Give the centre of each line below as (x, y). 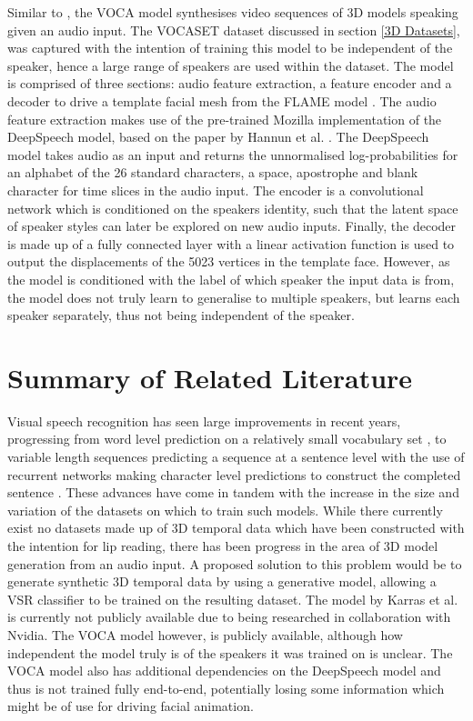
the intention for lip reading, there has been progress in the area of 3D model (223, 545)
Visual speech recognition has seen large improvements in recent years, (204, 421)
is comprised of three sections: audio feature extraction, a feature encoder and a (230, 83)
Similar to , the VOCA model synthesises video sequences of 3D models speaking (233, 12)
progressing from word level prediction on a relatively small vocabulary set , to (227, 439)
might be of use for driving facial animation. (131, 706)
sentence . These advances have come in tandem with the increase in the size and (233, 492)
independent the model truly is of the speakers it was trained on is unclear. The (230, 652)
